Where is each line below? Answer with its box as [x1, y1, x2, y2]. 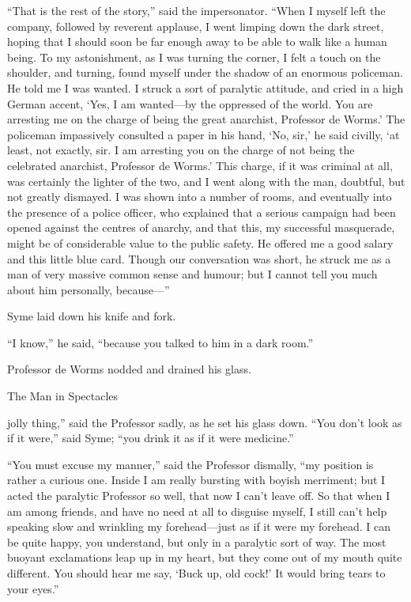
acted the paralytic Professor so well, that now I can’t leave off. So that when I [7, 487, 390, 504]
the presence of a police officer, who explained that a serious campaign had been [7, 203, 396, 220]
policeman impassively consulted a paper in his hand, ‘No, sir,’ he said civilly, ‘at [7, 126, 400, 142]
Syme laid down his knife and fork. [7, 308, 176, 324]
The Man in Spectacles [7, 388, 119, 404]
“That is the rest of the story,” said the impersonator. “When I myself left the [7, 2, 386, 18]
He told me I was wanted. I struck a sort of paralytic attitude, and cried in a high [7, 79, 404, 96]
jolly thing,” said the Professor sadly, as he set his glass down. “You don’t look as [7, 414, 402, 430]
